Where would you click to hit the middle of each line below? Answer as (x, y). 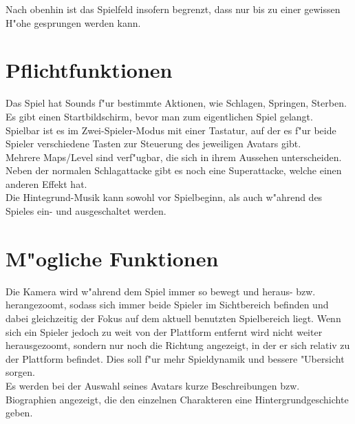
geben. (19, 413)
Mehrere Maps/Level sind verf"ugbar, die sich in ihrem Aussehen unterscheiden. (174, 157)
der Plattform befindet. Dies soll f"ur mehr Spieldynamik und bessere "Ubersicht (175, 358)
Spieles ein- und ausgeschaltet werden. (86, 211)
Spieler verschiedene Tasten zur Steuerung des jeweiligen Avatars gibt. (153, 144)
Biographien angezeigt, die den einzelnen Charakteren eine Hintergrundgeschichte (177, 399)
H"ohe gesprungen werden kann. (73, 22)
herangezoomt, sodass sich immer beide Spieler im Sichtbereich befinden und (167, 305)
